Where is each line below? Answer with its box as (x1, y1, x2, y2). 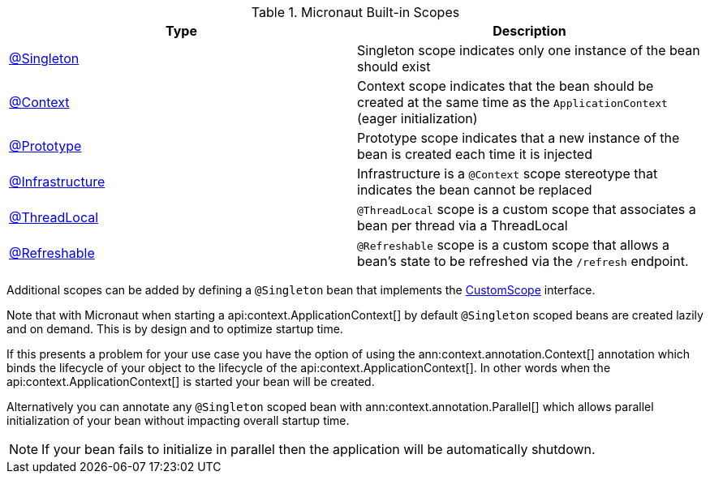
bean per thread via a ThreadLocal (357, 217, 568, 234)
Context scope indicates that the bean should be (357, 78, 654, 94)
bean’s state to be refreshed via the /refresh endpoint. (357, 253, 689, 269)
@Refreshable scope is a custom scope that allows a (357, 237, 670, 253)
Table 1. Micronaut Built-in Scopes (251, 4, 460, 20)
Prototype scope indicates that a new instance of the (357, 130, 680, 146)
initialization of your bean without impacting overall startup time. (6, 414, 350, 427)
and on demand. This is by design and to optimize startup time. (6, 322, 343, 336)
